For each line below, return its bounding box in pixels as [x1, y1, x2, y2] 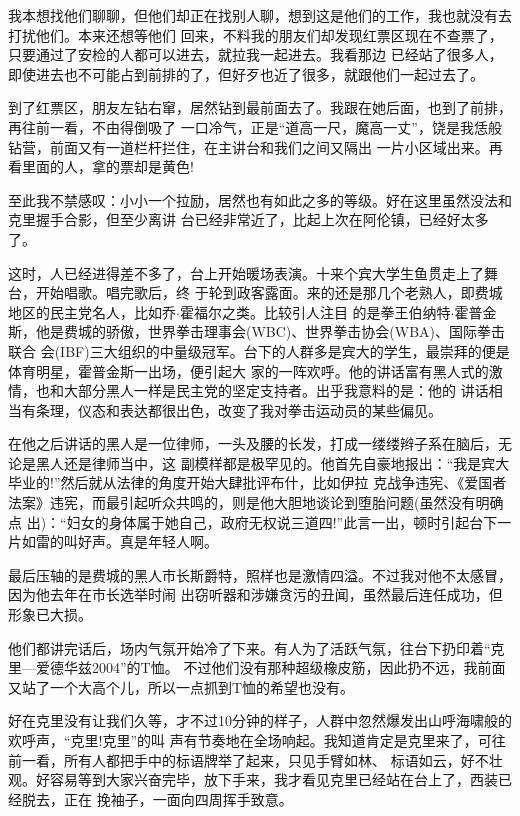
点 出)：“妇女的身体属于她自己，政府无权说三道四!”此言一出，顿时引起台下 [8, 511, 498, 532]
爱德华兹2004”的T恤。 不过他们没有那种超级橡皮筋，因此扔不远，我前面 [35, 657, 506, 678]
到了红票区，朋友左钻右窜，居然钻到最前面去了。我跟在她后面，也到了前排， [8, 97, 512, 118]
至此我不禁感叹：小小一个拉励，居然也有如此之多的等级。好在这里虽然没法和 [8, 189, 512, 210]
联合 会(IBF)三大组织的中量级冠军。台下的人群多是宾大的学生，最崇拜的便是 [8, 340, 510, 361]
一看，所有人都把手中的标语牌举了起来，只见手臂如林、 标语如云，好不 [21, 749, 489, 770]
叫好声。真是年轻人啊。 [63, 531, 218, 552]
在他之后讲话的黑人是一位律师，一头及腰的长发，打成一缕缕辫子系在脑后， [8, 433, 498, 454]
